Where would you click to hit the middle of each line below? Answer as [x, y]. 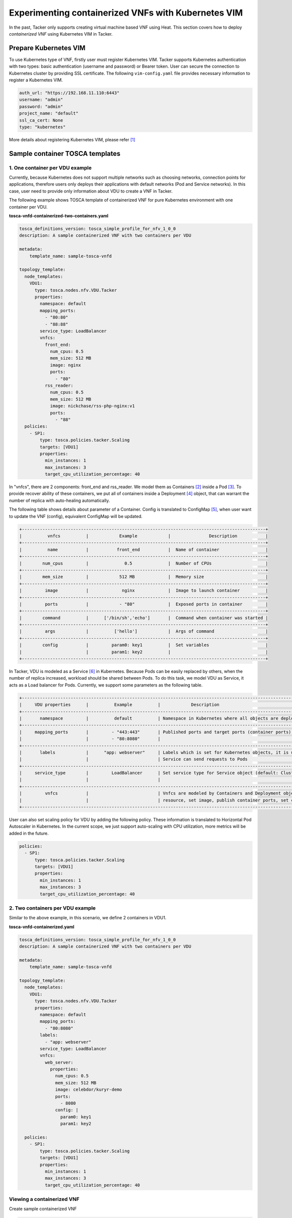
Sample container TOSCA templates [65, 153]
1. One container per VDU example [50, 168]
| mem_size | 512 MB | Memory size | [144, 577]
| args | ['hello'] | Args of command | [144, 631]
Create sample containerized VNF [43, 1209]
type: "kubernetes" [42, 127]
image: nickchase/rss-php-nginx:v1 [92, 406]
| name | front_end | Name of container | [144, 550]
